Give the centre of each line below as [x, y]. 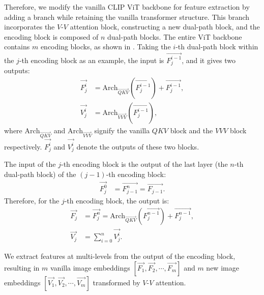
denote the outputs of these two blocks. [138, 146]
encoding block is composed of [51, 36]
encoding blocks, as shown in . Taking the [106, 47]
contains [17, 47]
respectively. [23, 146]
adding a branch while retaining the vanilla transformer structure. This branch [127, 17]
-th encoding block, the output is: [117, 200]
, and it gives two [209, 60]
